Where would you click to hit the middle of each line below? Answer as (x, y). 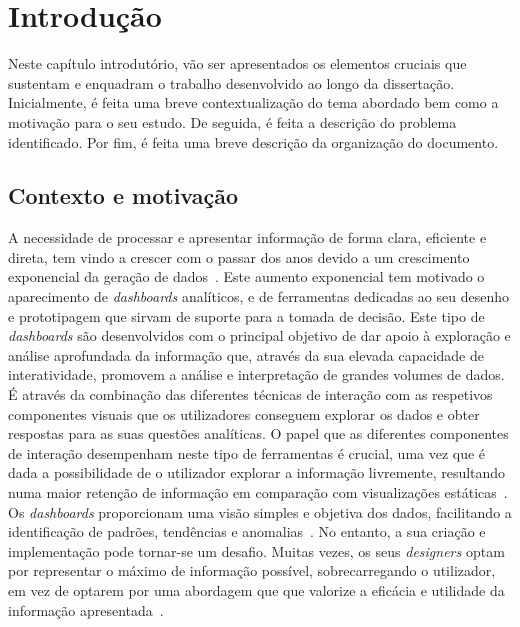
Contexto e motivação (123, 195)
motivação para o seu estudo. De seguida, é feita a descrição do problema (232, 121)
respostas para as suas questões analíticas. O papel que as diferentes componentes (258, 433)
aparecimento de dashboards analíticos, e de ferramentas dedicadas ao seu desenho (258, 296)
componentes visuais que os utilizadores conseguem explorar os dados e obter (244, 413)
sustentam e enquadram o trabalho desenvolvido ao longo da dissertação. (231, 82)
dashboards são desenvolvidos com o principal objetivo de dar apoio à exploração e (259, 335)
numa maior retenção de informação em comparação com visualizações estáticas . (258, 492)
